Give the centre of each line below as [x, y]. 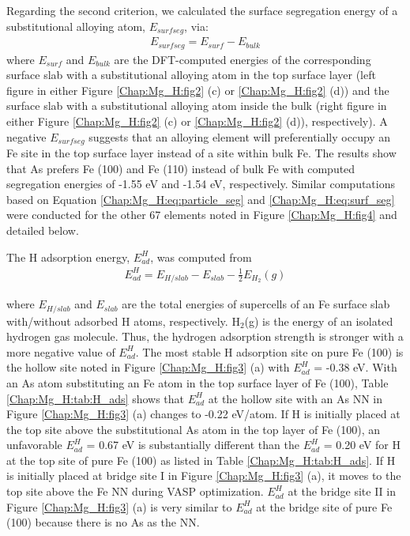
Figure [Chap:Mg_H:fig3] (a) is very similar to [119, 506]
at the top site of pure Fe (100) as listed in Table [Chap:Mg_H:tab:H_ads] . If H [201, 460]
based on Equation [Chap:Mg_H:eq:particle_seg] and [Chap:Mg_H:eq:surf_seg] [201, 199]
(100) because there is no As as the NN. [103, 522]
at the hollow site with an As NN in [295, 398]
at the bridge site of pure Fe [324, 506]
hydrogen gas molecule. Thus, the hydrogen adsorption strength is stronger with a [205, 336]
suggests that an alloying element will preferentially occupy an [240, 136]
